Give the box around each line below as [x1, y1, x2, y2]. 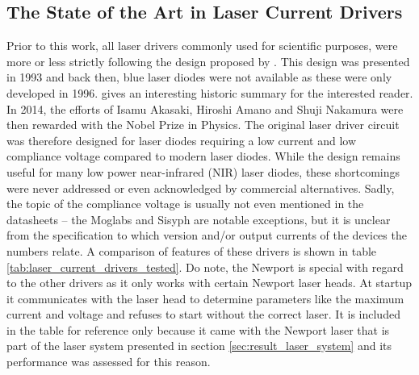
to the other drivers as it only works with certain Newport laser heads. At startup [6, 274, 413, 291]
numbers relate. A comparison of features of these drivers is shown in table [6, 242, 377, 259]
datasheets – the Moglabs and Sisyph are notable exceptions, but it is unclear [6, 210, 391, 227]
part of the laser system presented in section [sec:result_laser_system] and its [6, 337, 392, 354]
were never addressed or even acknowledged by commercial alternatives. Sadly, [6, 179, 395, 196]
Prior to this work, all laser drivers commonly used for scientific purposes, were [6, 37, 398, 54]
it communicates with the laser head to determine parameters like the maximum [6, 290, 404, 306]
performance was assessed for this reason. [6, 353, 211, 370]
